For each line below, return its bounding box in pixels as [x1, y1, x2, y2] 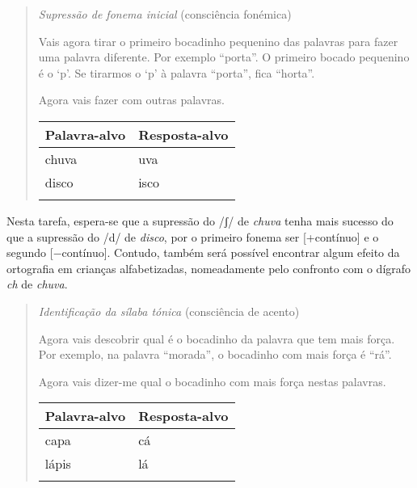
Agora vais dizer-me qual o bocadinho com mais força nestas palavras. [38, 372, 386, 389]
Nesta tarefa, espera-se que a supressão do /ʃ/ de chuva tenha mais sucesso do [6, 212, 394, 229]
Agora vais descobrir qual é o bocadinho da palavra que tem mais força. [38, 330, 395, 347]
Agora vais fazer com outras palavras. [38, 91, 225, 108]
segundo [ [6, 244, 53, 261]
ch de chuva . [6, 276, 68, 292]
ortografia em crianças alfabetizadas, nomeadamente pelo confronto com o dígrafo [6, 259, 411, 276]
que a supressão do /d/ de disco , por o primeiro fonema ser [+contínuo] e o [6, 228, 379, 245]
